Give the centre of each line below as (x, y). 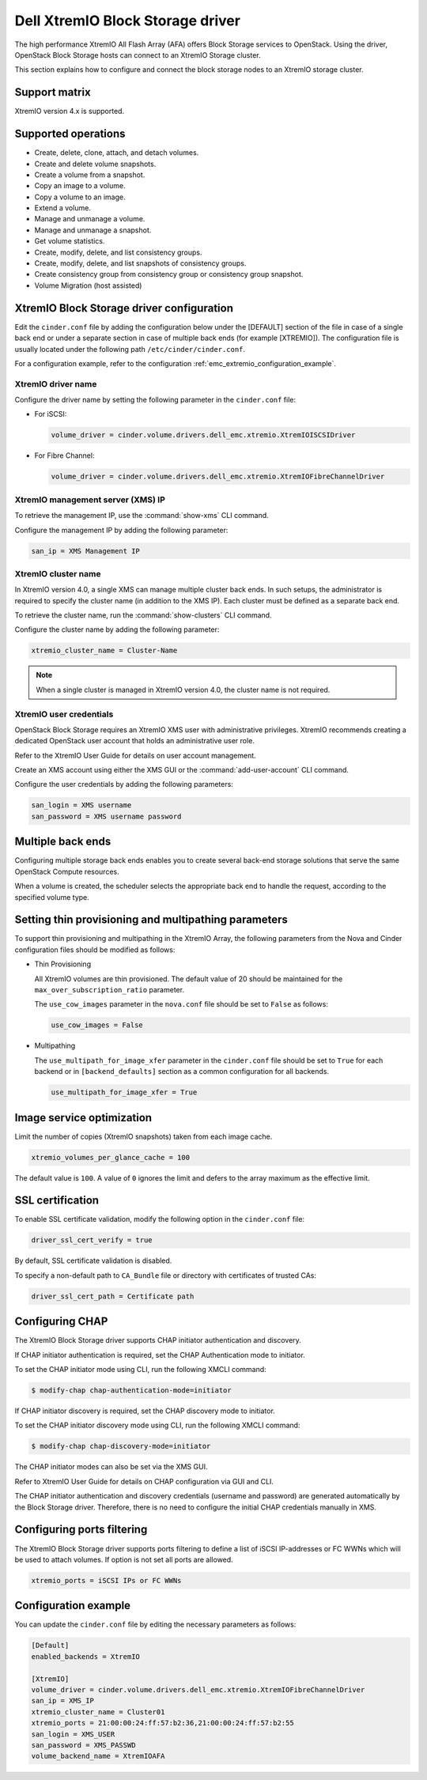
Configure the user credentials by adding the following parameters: (124, 784)
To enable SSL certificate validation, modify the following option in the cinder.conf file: (159, 1219)
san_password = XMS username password (106, 816)
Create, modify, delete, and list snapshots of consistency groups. (140, 263)
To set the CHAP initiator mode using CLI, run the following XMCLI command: (140, 1370)
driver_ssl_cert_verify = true (92, 1240)
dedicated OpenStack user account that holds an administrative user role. (134, 741)
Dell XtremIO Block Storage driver (128, 21)
